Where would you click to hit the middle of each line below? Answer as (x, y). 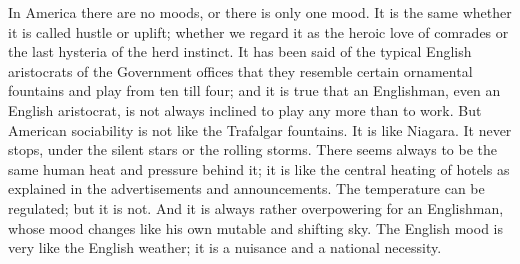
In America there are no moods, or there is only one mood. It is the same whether (260, 12)
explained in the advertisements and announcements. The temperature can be (246, 188)
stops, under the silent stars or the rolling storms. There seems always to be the (252, 149)
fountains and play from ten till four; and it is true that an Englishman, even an (254, 90)
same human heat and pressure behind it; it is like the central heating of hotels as (259, 168)
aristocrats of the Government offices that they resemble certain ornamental (240, 70)
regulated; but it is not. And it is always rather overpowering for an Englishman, (256, 207)
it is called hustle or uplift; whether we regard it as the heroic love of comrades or (258, 31)
